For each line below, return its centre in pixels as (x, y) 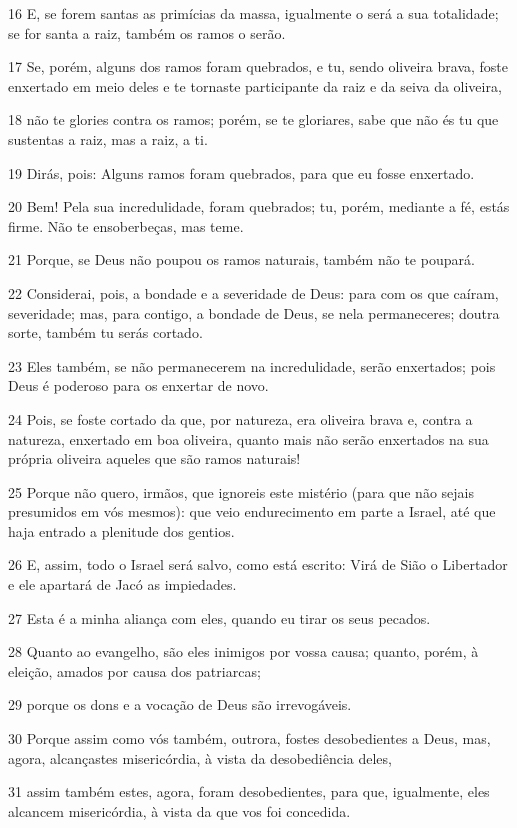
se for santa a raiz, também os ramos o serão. (147, 32)
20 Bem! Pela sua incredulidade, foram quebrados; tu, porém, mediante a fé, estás (259, 206)
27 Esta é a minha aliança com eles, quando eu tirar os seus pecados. (219, 617)
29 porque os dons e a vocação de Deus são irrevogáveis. (180, 704)
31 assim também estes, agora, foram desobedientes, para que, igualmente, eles (249, 791)
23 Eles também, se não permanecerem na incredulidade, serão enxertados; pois (252, 365)
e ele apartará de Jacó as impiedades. (122, 584)
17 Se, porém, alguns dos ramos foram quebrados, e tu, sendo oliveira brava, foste (258, 66)
